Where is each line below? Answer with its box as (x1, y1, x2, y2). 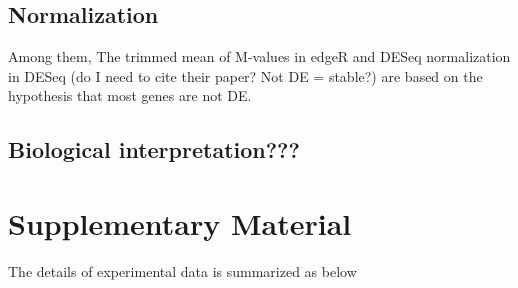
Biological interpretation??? (8, 134, 300, 165)
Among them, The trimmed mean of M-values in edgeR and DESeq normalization (8, 46, 511, 67)
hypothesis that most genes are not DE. (8, 85, 252, 106)
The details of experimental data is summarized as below (8, 260, 357, 281)
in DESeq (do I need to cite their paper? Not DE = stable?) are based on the (8, 65, 483, 86)
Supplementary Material (8, 202, 352, 243)
